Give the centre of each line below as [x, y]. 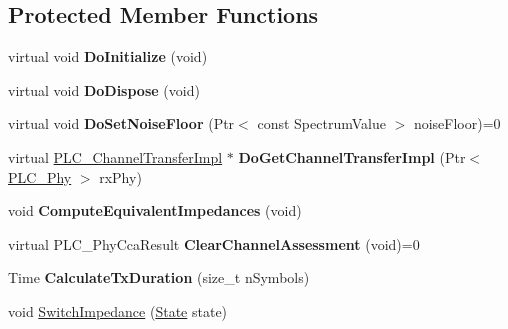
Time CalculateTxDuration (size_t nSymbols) [159, 277]
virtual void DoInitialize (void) [108, 56]
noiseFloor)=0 [457, 123]
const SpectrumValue [321, 123]
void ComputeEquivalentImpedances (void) [155, 210]
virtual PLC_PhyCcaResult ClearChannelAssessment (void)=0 [214, 243]
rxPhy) [120, 176]
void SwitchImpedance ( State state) [118, 310]
